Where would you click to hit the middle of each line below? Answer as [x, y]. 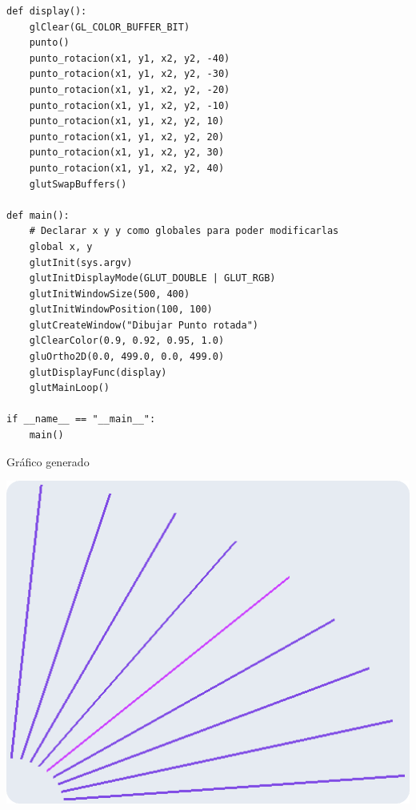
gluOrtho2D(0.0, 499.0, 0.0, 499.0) [127, 357]
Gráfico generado [48, 461]
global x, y [61, 246]
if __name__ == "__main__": [81, 419]
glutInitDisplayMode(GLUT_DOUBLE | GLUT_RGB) [152, 278]
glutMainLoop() [69, 388]
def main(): [38, 215]
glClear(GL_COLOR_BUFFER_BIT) [110, 27]
